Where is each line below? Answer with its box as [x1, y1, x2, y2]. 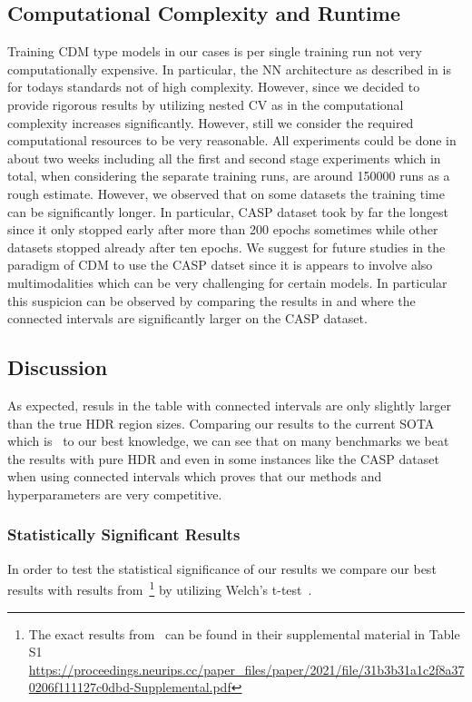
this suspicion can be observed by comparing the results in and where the [7, 291, 416, 310]
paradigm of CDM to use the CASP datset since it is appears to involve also [7, 255, 433, 274]
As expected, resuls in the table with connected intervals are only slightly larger [7, 395, 452, 414]
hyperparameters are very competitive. [7, 484, 222, 503]
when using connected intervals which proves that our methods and [7, 467, 382, 486]
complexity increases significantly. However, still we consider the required [7, 113, 414, 132]
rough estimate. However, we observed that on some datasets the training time [7, 183, 445, 203]
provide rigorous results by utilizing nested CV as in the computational [7, 94, 404, 114]
